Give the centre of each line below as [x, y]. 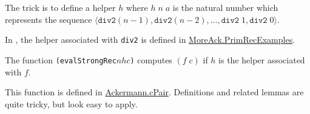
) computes [151, 59]
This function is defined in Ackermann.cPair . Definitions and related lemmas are [154, 92]
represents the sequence [49, 19]
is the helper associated [262, 59]
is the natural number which [225, 7]
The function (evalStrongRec [61, 59]
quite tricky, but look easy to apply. [71, 103]
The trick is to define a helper [60, 7]
